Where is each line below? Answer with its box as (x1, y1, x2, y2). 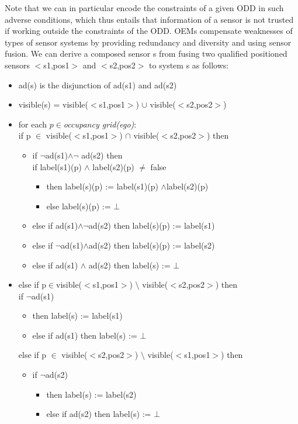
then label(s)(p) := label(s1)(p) (46, 180, 158, 192)
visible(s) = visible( (18, 98, 89, 111)
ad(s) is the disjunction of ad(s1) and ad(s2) (18, 78, 177, 91)
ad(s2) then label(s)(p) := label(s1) (88, 219, 215, 232)
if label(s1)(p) (32, 160, 82, 173)
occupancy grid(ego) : (63, 118, 137, 130)
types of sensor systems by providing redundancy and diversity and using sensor (5, 36, 292, 48)
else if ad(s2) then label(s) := (46, 408, 151, 420)
